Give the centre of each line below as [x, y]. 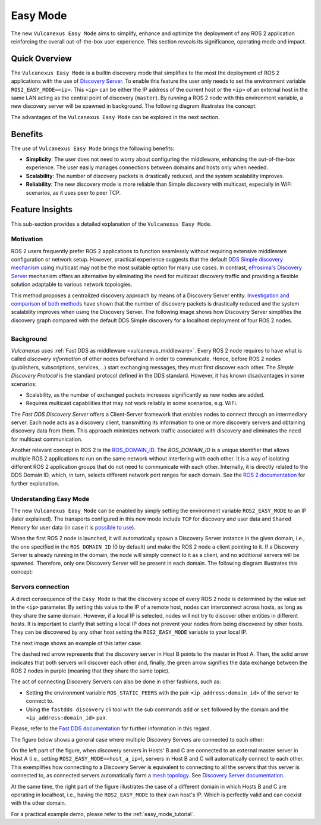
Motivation [27, 239]
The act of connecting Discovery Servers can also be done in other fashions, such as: [116, 681]
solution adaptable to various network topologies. [72, 284]
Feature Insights [42, 209]
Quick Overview [41, 59]
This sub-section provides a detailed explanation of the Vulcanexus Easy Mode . [111, 224]
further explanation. [35, 483]
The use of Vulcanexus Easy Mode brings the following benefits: [93, 148]
